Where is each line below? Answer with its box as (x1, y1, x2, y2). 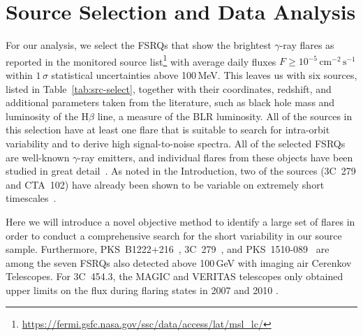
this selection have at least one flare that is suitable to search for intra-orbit (6, 122, 330, 137)
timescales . (6, 191, 57, 205)
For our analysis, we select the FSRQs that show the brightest (6, 38, 272, 52)
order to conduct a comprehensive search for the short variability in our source (6, 228, 342, 242)
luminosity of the (6, 108, 78, 123)
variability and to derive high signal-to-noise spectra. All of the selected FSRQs (6, 136, 346, 150)
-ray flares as (279, 38, 334, 52)
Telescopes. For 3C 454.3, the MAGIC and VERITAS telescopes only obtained (6, 269, 343, 284)
